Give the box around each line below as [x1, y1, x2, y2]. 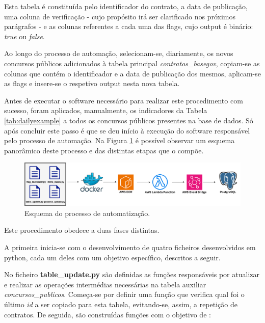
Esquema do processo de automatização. [24, 207, 150, 218]
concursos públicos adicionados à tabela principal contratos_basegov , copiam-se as [4, 58, 260, 68]
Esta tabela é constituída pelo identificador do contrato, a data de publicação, [4, 1, 248, 11]
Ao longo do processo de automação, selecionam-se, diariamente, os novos [4, 48, 233, 59]
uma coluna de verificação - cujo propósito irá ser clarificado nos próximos [4, 11, 235, 21]
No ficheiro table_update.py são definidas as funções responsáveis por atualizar [4, 269, 259, 280]
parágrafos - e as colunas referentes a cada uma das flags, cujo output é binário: [4, 21, 253, 32]
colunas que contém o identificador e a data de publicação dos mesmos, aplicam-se [4, 68, 261, 78]
